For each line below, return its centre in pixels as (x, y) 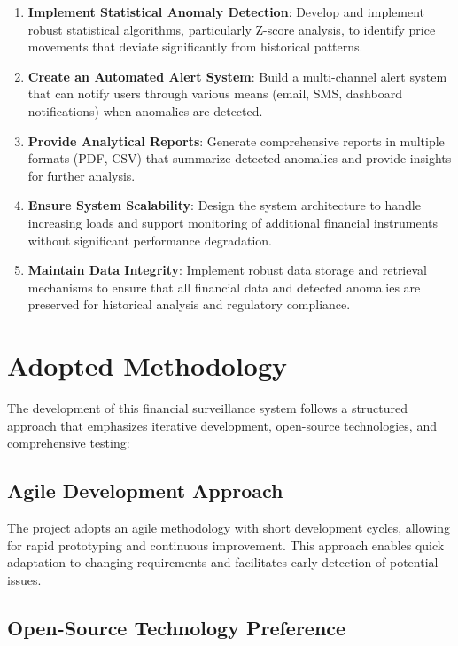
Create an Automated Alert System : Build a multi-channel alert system (237, 76)
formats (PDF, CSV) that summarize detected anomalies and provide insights (240, 158)
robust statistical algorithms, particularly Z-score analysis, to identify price (232, 29)
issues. (24, 579)
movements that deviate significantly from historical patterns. (195, 47)
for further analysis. (82, 175)
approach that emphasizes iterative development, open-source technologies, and (222, 425)
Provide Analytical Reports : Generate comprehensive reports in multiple (236, 140)
